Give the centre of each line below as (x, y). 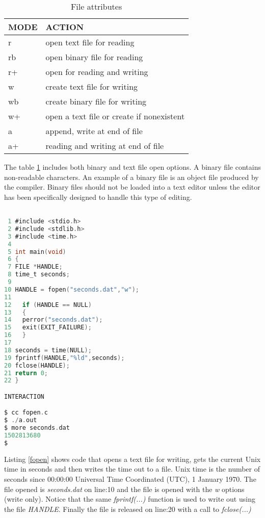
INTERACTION (24, 396)
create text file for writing (92, 86)
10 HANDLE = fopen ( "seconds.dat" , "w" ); (72, 289)
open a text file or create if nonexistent (115, 116)
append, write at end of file (94, 131)
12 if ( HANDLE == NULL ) (48, 305)
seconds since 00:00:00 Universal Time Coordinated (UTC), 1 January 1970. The (130, 479)
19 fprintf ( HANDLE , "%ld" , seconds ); (64, 358)
